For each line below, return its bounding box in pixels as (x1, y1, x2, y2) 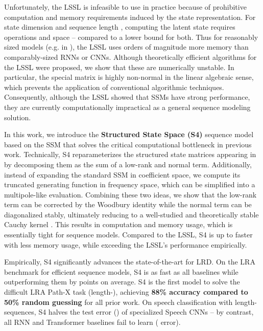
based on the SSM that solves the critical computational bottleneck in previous (4, 139, 252, 149)
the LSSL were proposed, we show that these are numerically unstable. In (4, 61, 234, 72)
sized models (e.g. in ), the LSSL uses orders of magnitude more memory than (4, 41, 249, 52)
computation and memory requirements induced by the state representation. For (4, 11, 256, 22)
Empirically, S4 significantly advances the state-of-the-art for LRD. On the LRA (4, 256, 255, 267)
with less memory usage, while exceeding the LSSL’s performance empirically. (4, 239, 247, 250)
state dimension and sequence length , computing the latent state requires (4, 21, 235, 32)
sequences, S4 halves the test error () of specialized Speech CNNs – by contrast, (4, 306, 254, 317)
